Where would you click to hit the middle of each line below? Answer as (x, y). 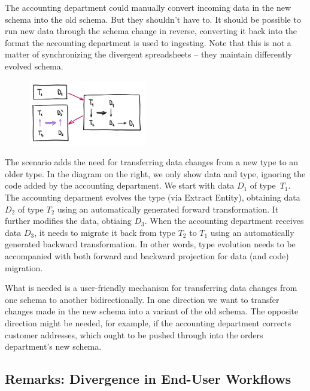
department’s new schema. (53, 346)
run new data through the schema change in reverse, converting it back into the (151, 31)
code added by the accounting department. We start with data (120, 185)
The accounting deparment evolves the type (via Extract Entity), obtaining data (153, 197)
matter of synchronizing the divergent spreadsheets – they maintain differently (149, 54)
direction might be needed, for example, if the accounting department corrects (148, 323)
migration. (24, 267)
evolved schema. (34, 66)
